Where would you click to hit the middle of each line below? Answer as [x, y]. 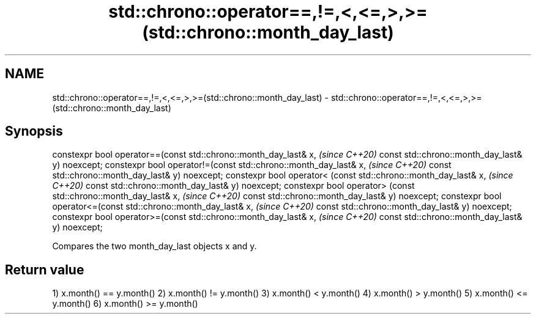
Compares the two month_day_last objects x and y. [154, 246]
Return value [45, 269]
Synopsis [34, 131]
